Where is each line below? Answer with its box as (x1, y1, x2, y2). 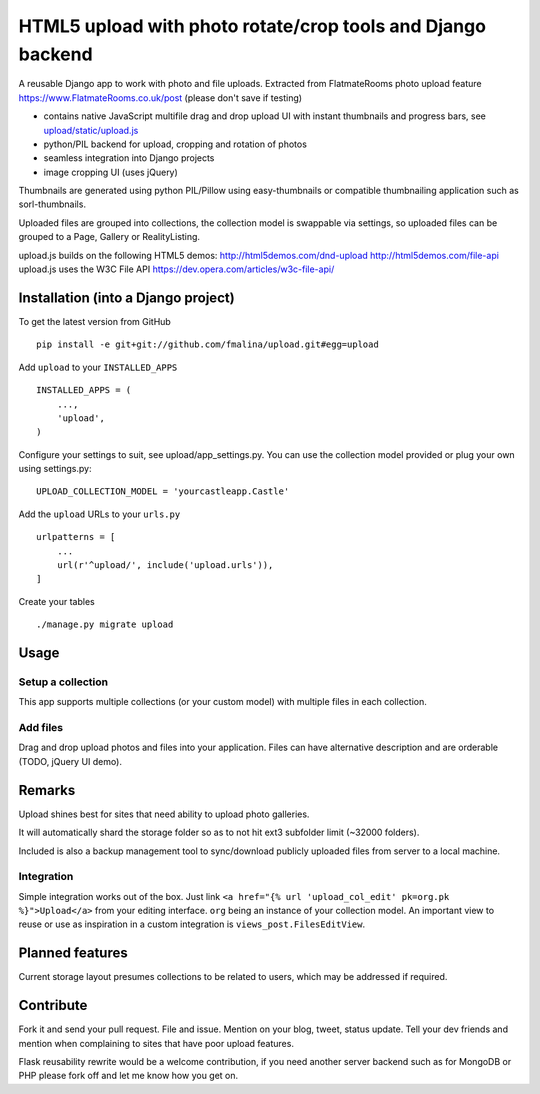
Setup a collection (18, 675, 109, 689)
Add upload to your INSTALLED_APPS (18, 361, 178, 373)
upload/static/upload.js (43, 124, 139, 136)
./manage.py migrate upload (36, 619, 174, 630)
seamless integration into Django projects (43, 152, 215, 164)
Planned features (18, 945, 129, 962)
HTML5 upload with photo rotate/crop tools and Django (18, 15, 487, 37)
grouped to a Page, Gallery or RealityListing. (18, 231, 200, 243)
